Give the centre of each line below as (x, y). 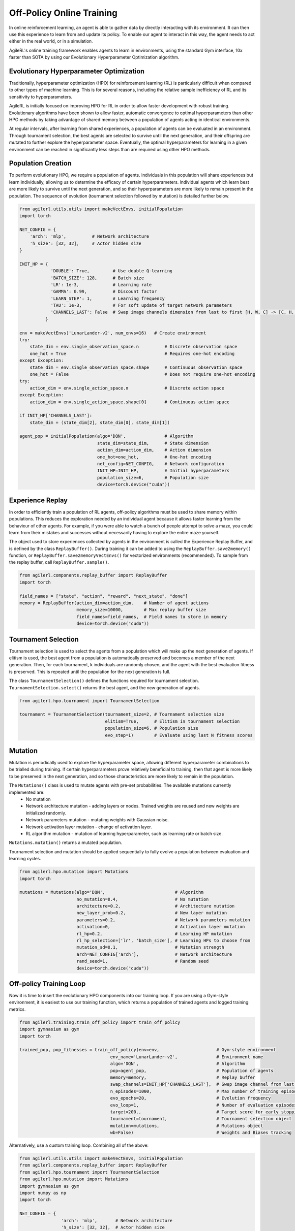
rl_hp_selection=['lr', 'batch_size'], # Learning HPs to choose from (163, 941)
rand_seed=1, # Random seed (143, 961)
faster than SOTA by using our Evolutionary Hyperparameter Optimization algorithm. (94, 57)
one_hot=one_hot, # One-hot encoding (154, 457)
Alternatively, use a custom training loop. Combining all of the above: (79, 1145)
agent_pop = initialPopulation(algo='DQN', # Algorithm (106, 436)
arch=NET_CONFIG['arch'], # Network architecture (154, 954)
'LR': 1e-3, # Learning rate (101, 285)
